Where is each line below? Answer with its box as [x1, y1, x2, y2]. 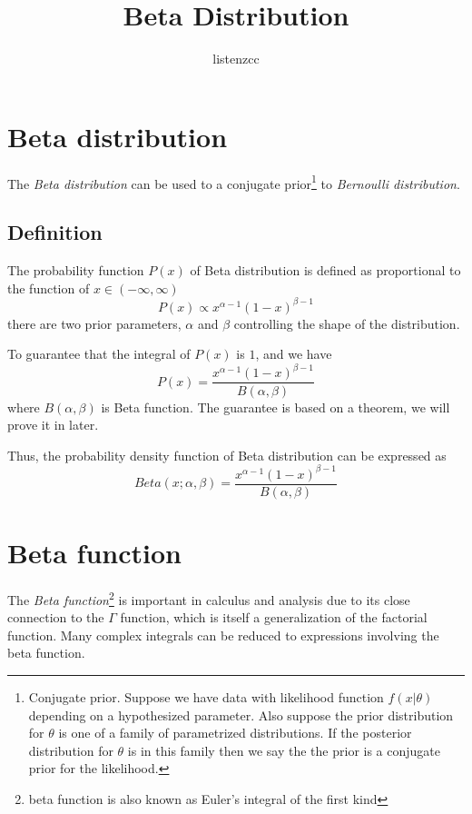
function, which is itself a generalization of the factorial [120, 608, 428, 627]
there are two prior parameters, [7, 313, 182, 333]
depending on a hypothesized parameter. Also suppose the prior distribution [28, 705, 454, 724]
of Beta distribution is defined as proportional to [190, 261, 461, 280]
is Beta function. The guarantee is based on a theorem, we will [101, 397, 450, 416]
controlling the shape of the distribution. [233, 313, 460, 333]
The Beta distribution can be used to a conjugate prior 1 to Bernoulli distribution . [7, 171, 460, 193]
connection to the [7, 608, 104, 627]
